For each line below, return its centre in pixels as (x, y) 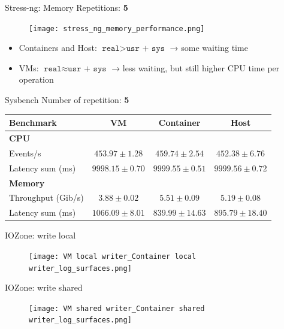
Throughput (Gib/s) (46, 197)
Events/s (25, 153)
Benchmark (33, 123)
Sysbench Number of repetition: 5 (67, 100)
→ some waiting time (209, 48)
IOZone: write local (40, 235)
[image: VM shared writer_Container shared (117, 308)
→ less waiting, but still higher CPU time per (196, 67)
